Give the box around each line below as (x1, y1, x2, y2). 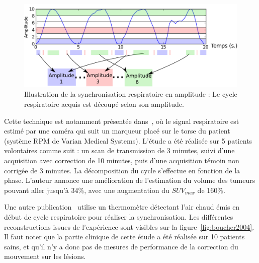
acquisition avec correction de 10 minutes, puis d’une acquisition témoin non (4, 155, 239, 165)
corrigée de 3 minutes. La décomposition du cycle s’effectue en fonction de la (4, 165, 240, 175)
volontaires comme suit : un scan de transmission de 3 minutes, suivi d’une (4, 145, 235, 156)
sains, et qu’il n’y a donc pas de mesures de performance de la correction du (4, 241, 238, 251)
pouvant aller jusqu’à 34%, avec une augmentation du (4, 184, 169, 195)
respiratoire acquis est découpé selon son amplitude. (24, 98, 184, 109)
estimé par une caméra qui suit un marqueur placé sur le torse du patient (4, 125, 230, 136)
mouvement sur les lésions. (4, 251, 86, 261)
